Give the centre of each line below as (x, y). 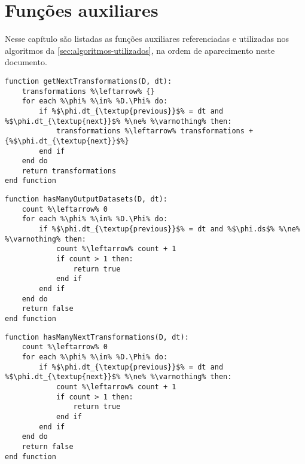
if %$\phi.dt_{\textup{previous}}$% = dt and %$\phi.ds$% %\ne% (170, 229)
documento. (26, 62)
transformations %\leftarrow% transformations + (155, 131)
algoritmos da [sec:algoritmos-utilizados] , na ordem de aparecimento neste (140, 50)
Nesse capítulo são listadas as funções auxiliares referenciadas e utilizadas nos (147, 39)
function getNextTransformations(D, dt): (89, 81)
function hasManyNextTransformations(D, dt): (97, 337)
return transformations (69, 171)
